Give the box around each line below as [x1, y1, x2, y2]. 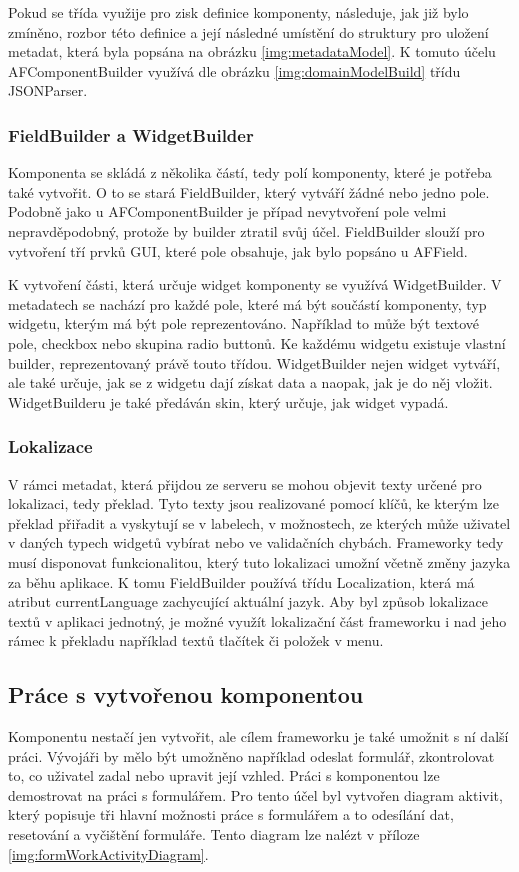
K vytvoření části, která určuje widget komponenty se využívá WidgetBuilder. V [8, 274, 502, 295]
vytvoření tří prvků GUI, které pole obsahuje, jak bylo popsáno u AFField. [8, 240, 468, 261]
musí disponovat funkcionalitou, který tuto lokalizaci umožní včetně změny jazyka [8, 551, 511, 572]
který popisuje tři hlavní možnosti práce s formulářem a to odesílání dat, [8, 804, 454, 825]
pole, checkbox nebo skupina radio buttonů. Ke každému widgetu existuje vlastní [8, 332, 506, 353]
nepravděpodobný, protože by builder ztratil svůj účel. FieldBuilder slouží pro [8, 220, 485, 241]
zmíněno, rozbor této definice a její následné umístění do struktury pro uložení [8, 21, 489, 42]
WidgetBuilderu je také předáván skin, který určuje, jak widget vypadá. [8, 391, 449, 412]
